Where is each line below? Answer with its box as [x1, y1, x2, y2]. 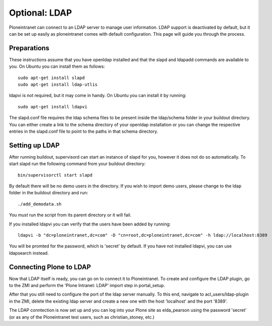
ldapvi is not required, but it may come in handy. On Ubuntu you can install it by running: [9, 93, 187, 99]
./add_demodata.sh [18, 201, 62, 207]
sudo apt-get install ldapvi [18, 104, 87, 109]
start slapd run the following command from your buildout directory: [9, 161, 146, 167]
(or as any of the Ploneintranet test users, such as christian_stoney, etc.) [9, 314, 155, 320]
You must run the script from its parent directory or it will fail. [9, 212, 132, 218]
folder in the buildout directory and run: [9, 190, 88, 196]
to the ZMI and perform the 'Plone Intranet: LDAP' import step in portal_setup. [9, 283, 166, 288]
